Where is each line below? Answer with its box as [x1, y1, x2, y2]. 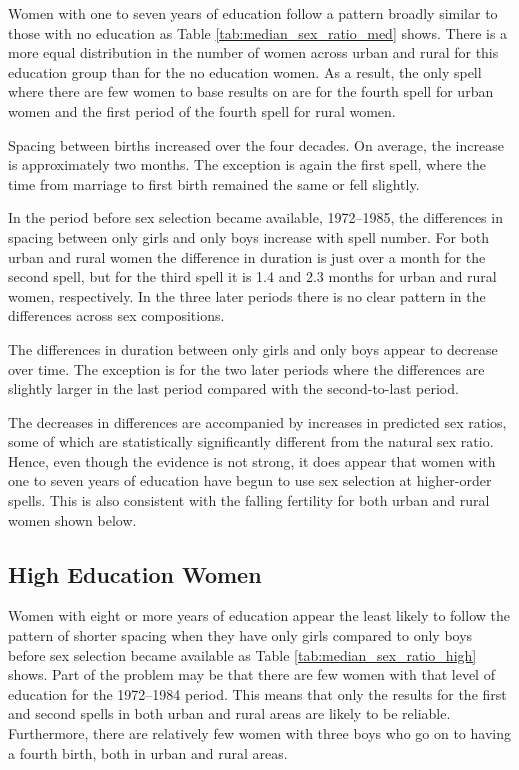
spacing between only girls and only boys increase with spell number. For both [8, 226, 490, 247]
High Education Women [8, 558, 262, 589]
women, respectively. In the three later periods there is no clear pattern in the [8, 285, 486, 306]
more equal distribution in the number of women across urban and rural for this [8, 42, 499, 63]
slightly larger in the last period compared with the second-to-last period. [8, 378, 459, 399]
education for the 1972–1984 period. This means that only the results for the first [8, 683, 507, 704]
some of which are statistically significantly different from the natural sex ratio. [8, 431, 494, 452]
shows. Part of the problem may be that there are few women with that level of [8, 664, 495, 685]
